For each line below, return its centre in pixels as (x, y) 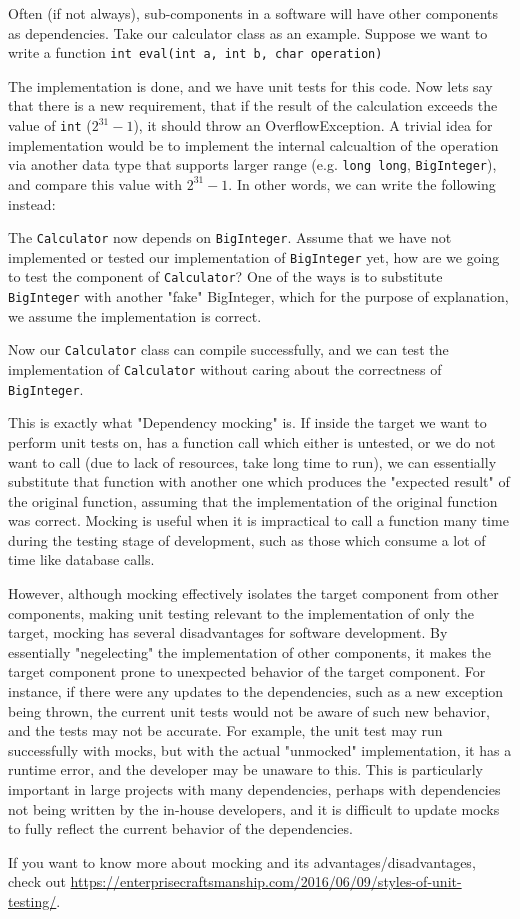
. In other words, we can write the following (362, 183)
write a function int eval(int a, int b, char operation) (195, 52)
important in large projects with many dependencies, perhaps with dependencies (254, 789)
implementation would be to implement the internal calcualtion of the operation (253, 144)
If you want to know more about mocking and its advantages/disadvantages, (242, 861)
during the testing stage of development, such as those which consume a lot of (247, 539)
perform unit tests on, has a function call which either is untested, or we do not (252, 441)
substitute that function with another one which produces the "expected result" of (259, 481)
